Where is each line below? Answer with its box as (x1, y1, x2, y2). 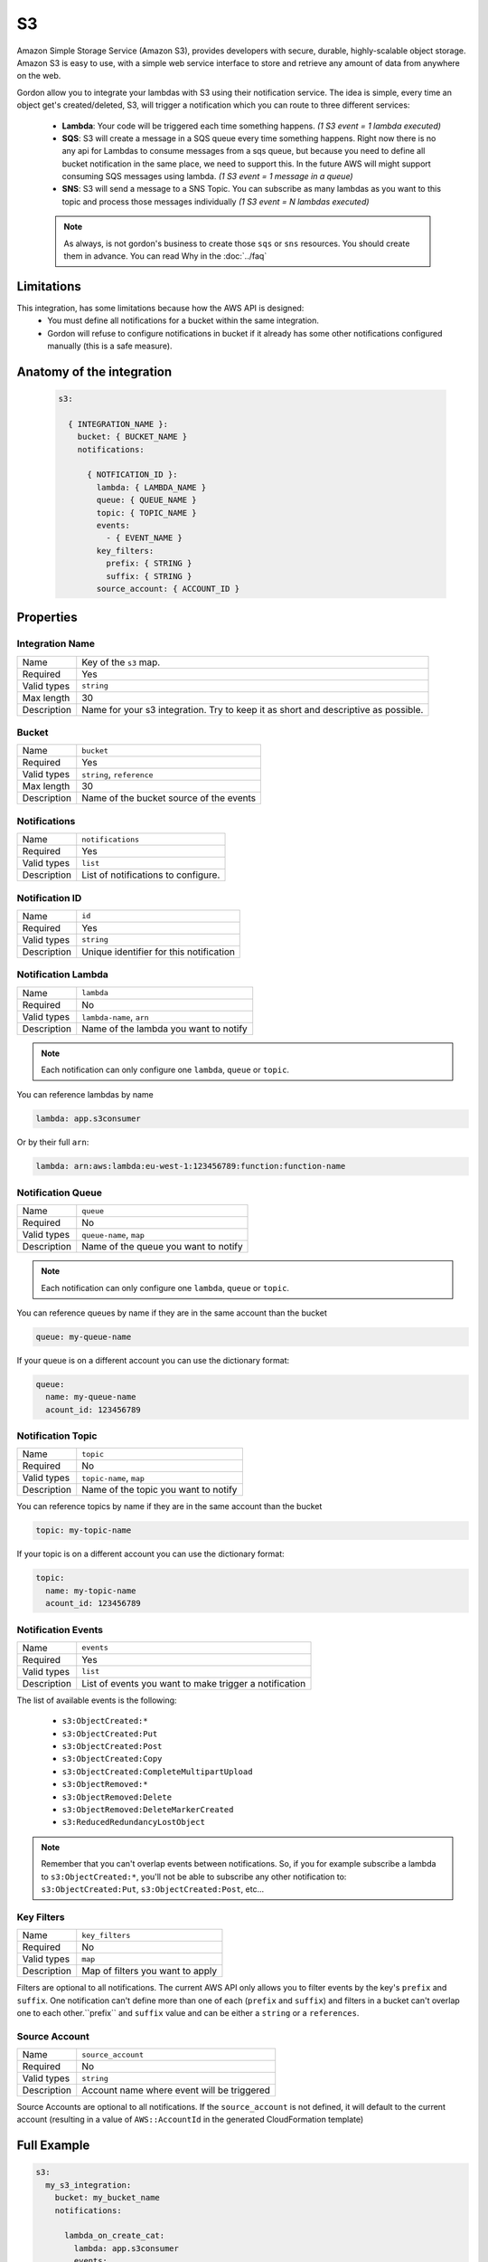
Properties (16, 610, 78, 625)
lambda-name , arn (81, 1010, 149, 1022)
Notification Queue (16, 1186, 103, 1199)
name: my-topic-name (45, 1585, 136, 1596)
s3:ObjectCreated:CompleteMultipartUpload (61, 1766, 253, 1777)
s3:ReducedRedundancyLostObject (61, 1817, 205, 1828)
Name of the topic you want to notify (81, 1484, 238, 1497)
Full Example (16, 2138, 90, 2153)
